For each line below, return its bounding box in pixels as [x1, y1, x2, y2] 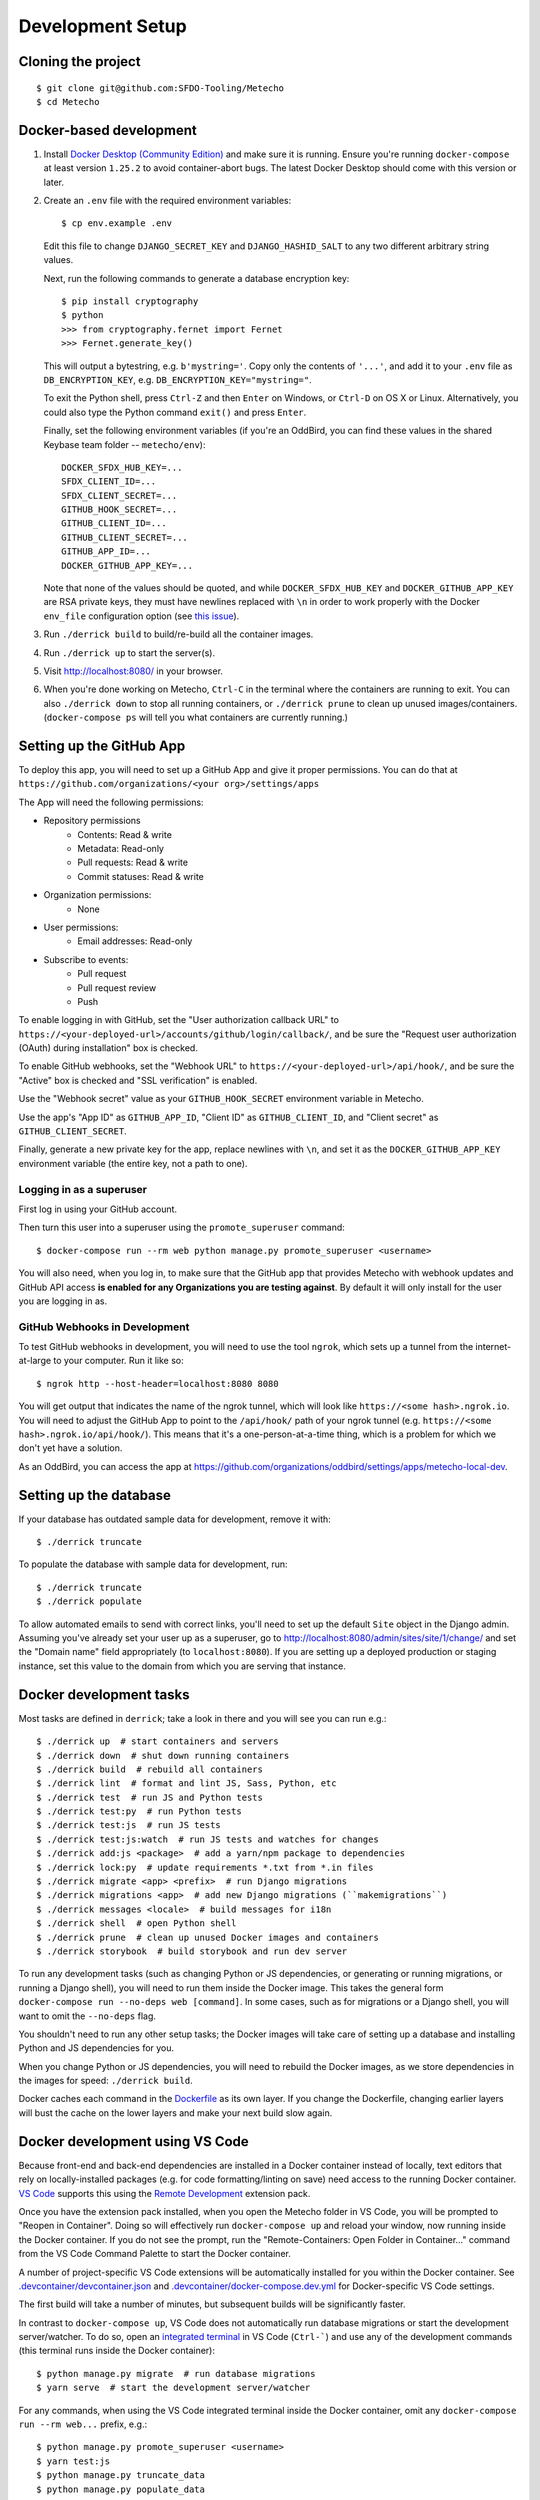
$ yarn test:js [36, 2455, 111, 2467]
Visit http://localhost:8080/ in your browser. [43, 665, 224, 677]
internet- [475, 1341, 512, 1353]
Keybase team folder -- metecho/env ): [43, 438, 206, 450]
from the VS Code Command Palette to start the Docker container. [18, 2248, 292, 2260]
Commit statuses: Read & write [77, 870, 205, 882]
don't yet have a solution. [18, 1442, 123, 1454]
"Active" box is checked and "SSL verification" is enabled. [18, 1074, 258, 1086]
